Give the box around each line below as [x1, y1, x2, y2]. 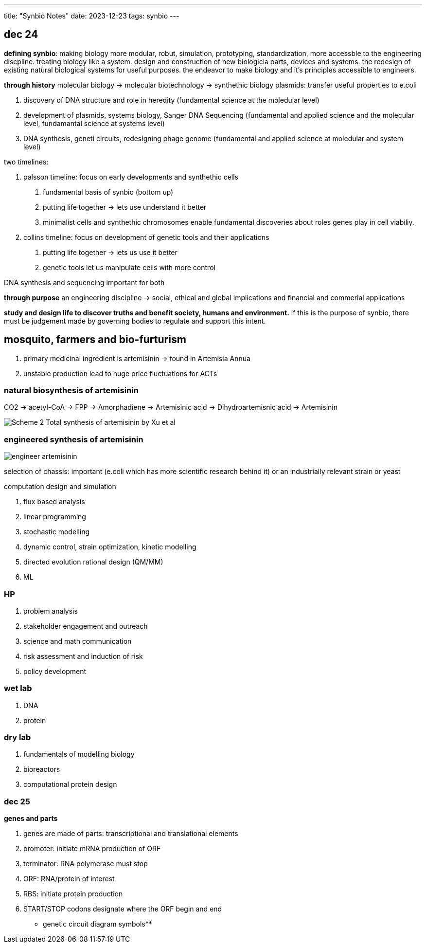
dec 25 [4, 796, 31, 806]
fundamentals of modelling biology [23, 750, 135, 759]
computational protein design [23, 780, 117, 789]
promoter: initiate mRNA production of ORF [23, 844, 161, 853]
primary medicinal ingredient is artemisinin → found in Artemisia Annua [23, 354, 250, 363]
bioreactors [23, 765, 60, 774]
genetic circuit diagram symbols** [43, 920, 152, 929]
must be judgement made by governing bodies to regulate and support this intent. [4, 316, 266, 325]
